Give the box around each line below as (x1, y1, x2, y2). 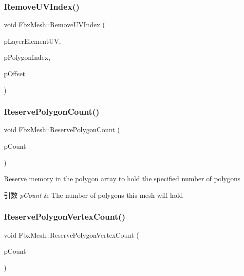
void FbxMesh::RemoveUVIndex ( (4, 19, 105, 30)
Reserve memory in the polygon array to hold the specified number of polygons (4, 173, 241, 184)
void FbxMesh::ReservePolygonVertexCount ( (4, 229, 139, 240)
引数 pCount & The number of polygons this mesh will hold (4, 190, 183, 200)
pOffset (4, 69, 26, 78)
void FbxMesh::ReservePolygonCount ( (4, 124, 120, 135)
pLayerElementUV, (4, 35, 61, 46)
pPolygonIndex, (4, 52, 51, 62)
